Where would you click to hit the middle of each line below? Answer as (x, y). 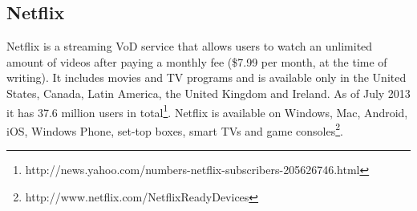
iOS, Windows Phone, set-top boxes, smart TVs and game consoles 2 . (175, 129)
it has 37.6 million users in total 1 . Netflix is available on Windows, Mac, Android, (207, 111)
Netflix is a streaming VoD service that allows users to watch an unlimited (190, 46)
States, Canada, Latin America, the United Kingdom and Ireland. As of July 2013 (208, 93)
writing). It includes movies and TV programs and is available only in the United (206, 77)
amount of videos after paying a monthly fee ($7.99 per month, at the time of (197, 61)
